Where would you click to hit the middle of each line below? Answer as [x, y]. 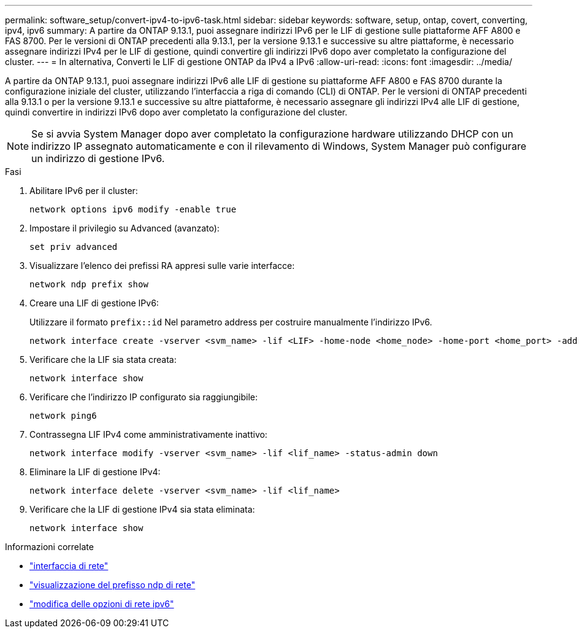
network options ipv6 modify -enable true [133, 209]
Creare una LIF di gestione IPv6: [94, 303]
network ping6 [63, 416]
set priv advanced [74, 247]
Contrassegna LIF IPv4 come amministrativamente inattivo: [148, 434]
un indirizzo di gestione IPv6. [98, 158]
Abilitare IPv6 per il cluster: [84, 191]
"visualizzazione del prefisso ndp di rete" [113, 585]
